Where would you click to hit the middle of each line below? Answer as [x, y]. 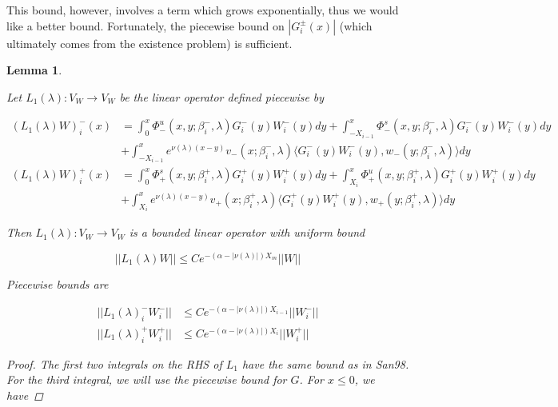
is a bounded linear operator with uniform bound [247, 232]
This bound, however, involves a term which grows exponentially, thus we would [203, 10]
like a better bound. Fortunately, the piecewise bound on [145, 25]
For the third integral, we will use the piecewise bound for [147, 379]
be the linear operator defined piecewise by [222, 96]
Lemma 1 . [34, 70]
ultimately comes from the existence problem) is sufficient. [149, 43]
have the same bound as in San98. [325, 363]
